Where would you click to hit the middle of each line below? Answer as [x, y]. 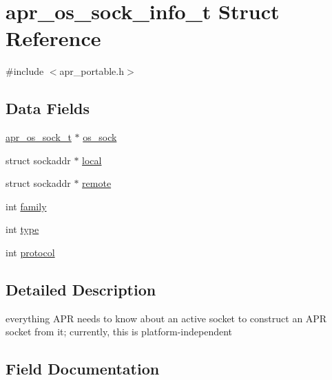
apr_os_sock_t [39, 137]
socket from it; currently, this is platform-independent [119, 332]
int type [22, 229]
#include [25, 71]
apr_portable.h [92, 71]
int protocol [30, 253]
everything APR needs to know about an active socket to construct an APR [166, 318]
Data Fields [48, 108]
